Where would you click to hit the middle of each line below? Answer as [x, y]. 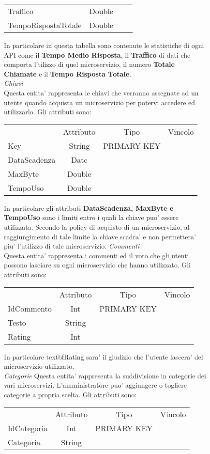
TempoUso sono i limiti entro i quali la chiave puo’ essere [91, 217]
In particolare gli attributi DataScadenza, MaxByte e [89, 208]
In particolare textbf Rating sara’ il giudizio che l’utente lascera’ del [104, 356]
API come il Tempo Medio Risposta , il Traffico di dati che [97, 55]
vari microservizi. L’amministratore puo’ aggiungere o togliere [95, 385]
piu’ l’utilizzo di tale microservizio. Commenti [72, 246]
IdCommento [30, 308]
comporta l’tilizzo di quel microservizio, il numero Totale [89, 64]
